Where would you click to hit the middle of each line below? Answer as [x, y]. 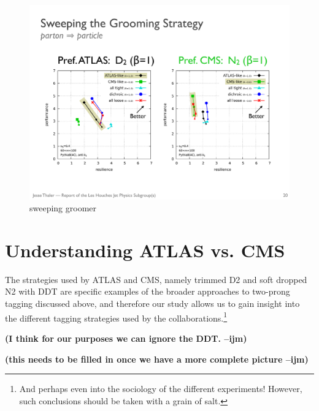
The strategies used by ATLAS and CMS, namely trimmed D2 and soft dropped [156, 279]
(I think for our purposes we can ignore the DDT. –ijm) [126, 338]
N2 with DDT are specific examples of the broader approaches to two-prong [148, 291]
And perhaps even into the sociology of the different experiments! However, [161, 389]
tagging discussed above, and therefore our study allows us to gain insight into [152, 304]
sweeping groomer [63, 208]
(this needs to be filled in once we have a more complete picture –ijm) [157, 359]
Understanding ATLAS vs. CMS [145, 250]
